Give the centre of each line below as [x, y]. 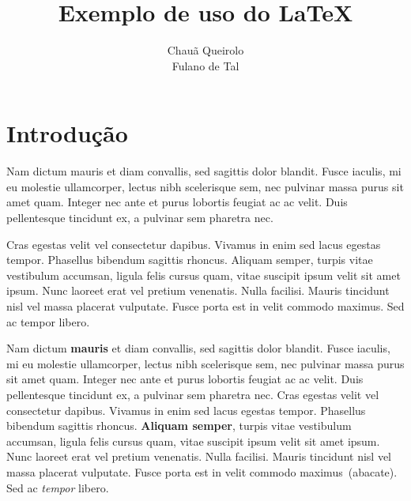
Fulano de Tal [205, 65]
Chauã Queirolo [205, 50]
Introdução [67, 133]
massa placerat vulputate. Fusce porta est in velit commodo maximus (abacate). [202, 471]
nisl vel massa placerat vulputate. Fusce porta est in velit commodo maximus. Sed [205, 306]
